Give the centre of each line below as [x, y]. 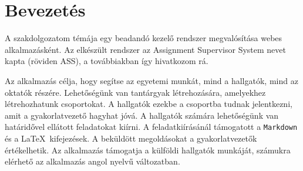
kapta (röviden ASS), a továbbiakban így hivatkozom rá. [107, 61]
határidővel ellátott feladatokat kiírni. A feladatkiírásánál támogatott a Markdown [151, 127]
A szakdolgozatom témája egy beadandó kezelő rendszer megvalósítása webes [144, 38]
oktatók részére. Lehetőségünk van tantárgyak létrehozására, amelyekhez [135, 92]
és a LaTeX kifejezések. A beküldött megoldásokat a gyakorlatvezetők [131, 138]
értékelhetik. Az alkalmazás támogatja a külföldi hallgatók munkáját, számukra [148, 150]
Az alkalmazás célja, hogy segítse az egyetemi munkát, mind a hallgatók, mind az [151, 80]
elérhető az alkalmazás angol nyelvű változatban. [92, 161]
